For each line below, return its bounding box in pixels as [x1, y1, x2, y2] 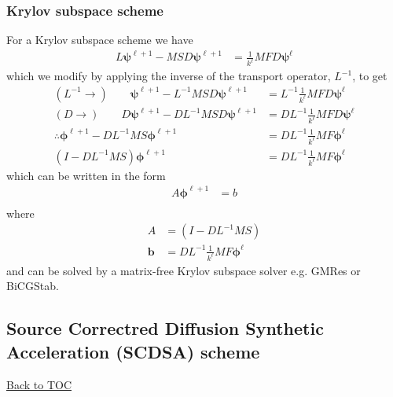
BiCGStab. [6, 278, 59, 294]
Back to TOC [6, 376, 72, 392]
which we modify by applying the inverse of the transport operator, [6, 68, 331, 84]
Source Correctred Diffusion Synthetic [6, 316, 324, 340]
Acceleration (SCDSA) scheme [6, 339, 260, 363]
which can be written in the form [6, 167, 166, 183]
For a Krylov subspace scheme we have [6, 31, 193, 48]
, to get [352, 68, 387, 84]
